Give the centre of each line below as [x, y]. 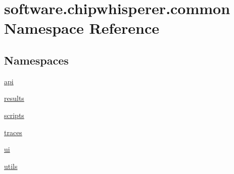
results [14, 98]
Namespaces [36, 60]
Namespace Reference [82, 28]
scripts [14, 115]
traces [13, 132]
